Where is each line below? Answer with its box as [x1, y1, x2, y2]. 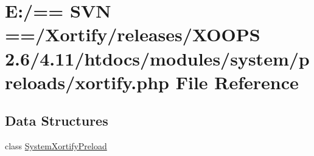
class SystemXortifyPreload [5, 140, 107, 152]
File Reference [175, 69, 299, 94]
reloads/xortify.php [5, 69, 169, 94]
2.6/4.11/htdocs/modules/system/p [5, 46, 310, 70]
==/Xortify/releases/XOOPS [5, 22, 260, 47]
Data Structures [5, 111, 108, 130]
